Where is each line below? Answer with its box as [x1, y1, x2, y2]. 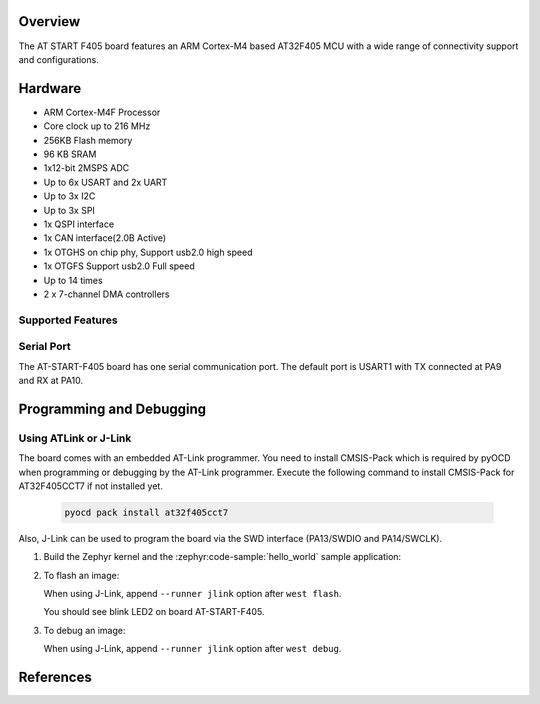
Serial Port [18, 340, 71, 354]
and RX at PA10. [18, 374, 84, 386]
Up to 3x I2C [43, 190, 96, 202]
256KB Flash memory [43, 134, 133, 146]
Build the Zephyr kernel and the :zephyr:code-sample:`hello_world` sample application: [43, 551, 402, 563]
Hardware [18, 80, 82, 97]
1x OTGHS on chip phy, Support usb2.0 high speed [43, 246, 253, 258]
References [18, 669, 92, 686]
